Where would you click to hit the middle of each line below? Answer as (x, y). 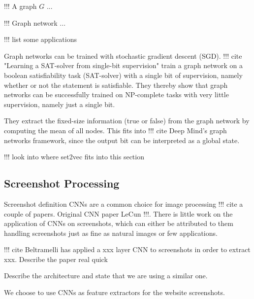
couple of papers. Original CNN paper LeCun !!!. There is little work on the (118, 213)
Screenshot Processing (62, 183)
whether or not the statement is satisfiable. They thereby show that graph (116, 85)
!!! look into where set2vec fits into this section (74, 157)
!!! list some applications (41, 39)
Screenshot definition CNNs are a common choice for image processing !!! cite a (124, 204)
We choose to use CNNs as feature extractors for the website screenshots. (114, 292)
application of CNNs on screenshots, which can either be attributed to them (119, 223)
